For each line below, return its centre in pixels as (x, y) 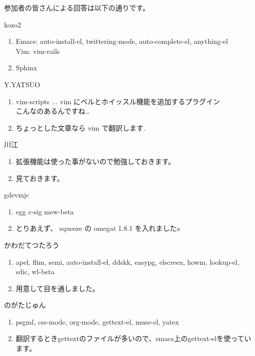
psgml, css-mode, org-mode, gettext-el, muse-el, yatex (97, 321)
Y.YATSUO (22, 84)
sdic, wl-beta (35, 271)
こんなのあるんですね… (53, 111)
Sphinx (26, 68)
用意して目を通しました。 (58, 288)
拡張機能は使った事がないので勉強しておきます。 (95, 161)
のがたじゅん (25, 305)
